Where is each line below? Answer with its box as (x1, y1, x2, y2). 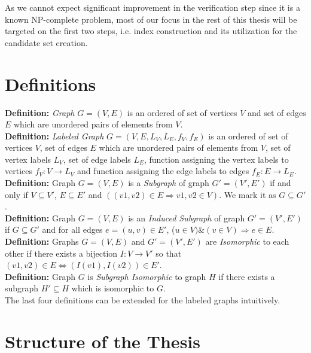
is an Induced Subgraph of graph (128, 211, 245, 224)
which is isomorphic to (71, 282, 154, 294)
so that (155, 247, 182, 259)
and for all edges (42, 223, 103, 236)
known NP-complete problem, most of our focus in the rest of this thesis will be (5, 13, 297, 25)
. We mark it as (219, 188, 276, 200)
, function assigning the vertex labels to (144, 153, 289, 165)
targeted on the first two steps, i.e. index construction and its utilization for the (5, 25, 297, 37)
